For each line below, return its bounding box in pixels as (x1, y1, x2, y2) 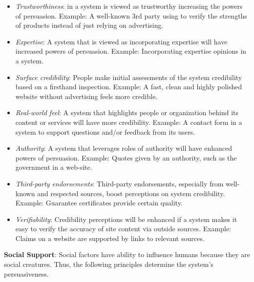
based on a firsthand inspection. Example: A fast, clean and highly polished (15, 81, 242, 92)
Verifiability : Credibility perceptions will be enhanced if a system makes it (15, 214, 237, 224)
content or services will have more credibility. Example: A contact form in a (15, 117, 242, 127)
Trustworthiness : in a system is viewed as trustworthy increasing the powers (15, 1, 243, 11)
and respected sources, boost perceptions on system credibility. (37, 188, 225, 198)
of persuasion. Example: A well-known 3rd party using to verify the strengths (15, 10, 247, 20)
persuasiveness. (4, 268, 49, 279)
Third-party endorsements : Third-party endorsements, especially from (15, 178, 224, 188)
